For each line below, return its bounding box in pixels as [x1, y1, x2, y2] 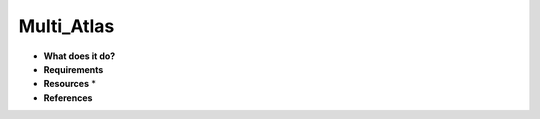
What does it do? [43, 50, 116, 62]
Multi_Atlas [18, 15, 115, 37]
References [43, 91, 93, 104]
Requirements [43, 63, 104, 75]
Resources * [43, 78, 97, 90]
